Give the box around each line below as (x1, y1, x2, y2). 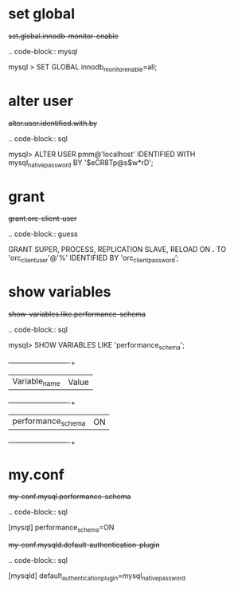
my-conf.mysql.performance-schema (8, 492, 131, 501)
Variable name (12, 376, 61, 388)
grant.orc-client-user (8, 214, 77, 223)
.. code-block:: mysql (8, 46, 78, 56)
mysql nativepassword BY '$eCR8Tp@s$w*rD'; (8, 157, 154, 169)
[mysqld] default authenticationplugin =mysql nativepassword (8, 571, 185, 582)
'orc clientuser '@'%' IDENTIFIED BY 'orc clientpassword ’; (8, 253, 179, 265)
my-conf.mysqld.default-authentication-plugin (8, 540, 160, 550)
